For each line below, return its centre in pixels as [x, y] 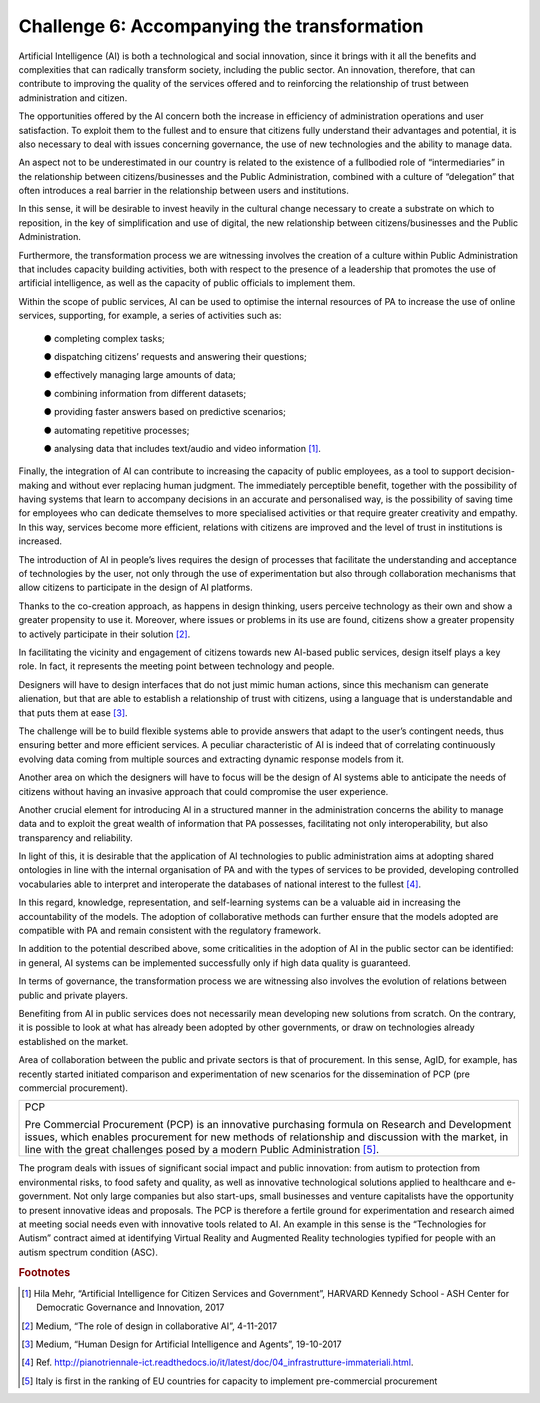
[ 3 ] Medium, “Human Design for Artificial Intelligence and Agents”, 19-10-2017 [181, 1344]
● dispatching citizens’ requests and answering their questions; [175, 356]
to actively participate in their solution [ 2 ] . [104, 634]
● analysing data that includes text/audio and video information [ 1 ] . [182, 448]
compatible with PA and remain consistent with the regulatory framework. [170, 931]
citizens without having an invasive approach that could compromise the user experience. [203, 791]
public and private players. [73, 995]
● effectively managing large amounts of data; [139, 375]
